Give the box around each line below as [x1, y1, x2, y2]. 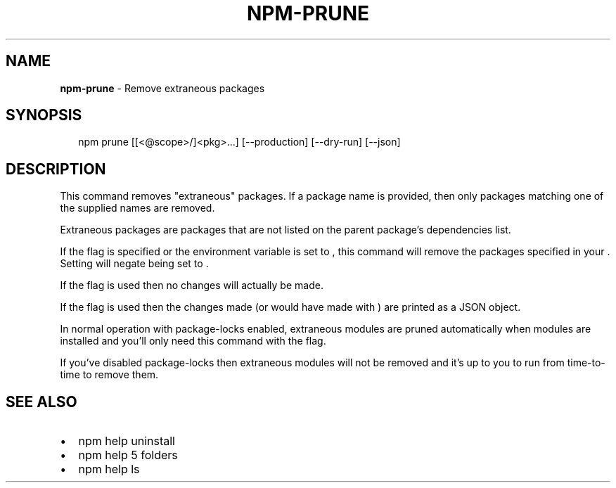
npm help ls [78, 462, 140, 477]
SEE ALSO [6, 392, 77, 411]
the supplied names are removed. [60, 202, 215, 214]
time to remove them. [60, 368, 159, 381]
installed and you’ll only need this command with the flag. [60, 335, 326, 347]
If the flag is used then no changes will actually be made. [60, 279, 323, 292]
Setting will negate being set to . [60, 257, 209, 270]
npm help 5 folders [78, 448, 178, 463]
